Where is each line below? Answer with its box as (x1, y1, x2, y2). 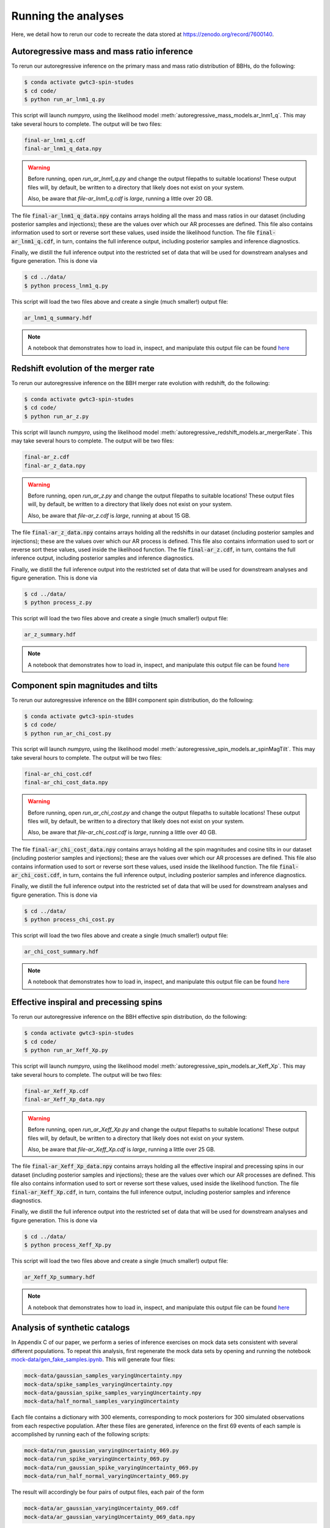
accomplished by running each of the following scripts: (11, 1431, 150, 1438)
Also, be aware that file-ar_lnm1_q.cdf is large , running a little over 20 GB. (28, 195, 213, 202)
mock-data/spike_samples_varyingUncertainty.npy (24, 1381, 173, 1387)
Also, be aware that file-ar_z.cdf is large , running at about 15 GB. (28, 512, 191, 519)
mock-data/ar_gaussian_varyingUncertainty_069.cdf (24, 1505, 180, 1512)
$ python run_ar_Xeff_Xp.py (24, 1047, 108, 1054)
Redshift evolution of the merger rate (11, 364, 155, 373)
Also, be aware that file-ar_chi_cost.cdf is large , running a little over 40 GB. (28, 829, 217, 836)
